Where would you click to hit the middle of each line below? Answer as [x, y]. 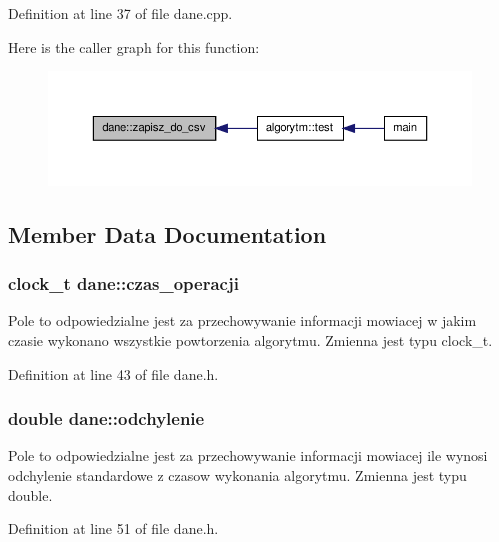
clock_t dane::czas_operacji [123, 283]
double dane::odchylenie [106, 418]
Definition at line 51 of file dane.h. [113, 528]
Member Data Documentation [167, 233]
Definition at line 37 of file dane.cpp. [120, 13]
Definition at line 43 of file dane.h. [113, 373]
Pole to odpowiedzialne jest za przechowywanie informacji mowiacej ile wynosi [248, 455]
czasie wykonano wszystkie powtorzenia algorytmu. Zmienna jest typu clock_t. [250, 339]
